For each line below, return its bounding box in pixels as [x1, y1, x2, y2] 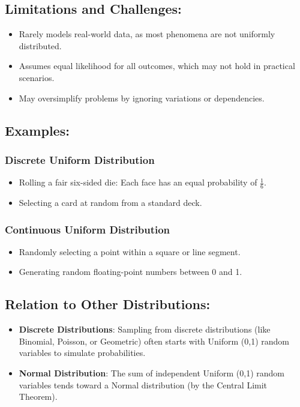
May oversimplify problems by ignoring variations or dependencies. [19, 91, 265, 104]
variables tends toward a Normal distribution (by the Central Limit [19, 378, 268, 391]
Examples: [5, 121, 70, 139]
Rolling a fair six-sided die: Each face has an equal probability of [19, 176, 257, 188]
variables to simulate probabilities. [19, 346, 146, 359]
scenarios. [19, 71, 55, 83]
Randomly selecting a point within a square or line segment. [19, 245, 241, 258]
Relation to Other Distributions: [5, 295, 211, 313]
